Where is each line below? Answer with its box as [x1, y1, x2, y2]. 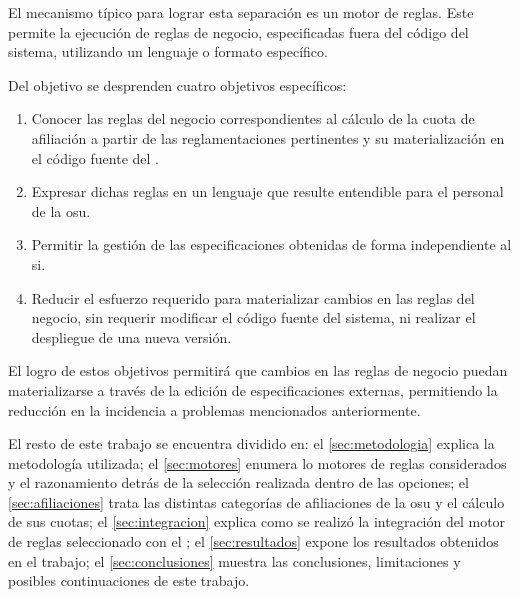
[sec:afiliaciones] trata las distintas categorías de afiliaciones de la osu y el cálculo [8, 491, 505, 512]
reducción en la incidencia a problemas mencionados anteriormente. [8, 399, 421, 420]
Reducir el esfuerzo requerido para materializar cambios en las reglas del [31, 287, 475, 308]
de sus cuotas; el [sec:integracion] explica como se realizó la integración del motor [8, 511, 506, 532]
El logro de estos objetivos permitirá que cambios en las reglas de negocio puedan [8, 360, 508, 381]
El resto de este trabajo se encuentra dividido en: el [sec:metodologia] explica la [8, 433, 495, 454]
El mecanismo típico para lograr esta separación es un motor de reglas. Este [8, 2, 474, 22]
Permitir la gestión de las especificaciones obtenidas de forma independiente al [31, 234, 512, 255]
